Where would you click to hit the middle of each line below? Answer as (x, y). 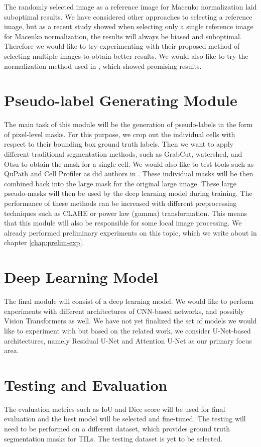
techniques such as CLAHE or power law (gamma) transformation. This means (125, 213)
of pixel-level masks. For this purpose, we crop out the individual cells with (120, 134)
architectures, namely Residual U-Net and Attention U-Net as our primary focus (128, 340)
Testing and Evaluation (86, 384)
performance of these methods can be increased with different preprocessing (120, 203)
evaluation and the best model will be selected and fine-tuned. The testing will (125, 419)
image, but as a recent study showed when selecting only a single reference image (129, 26)
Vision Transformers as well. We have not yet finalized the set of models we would (130, 321)
